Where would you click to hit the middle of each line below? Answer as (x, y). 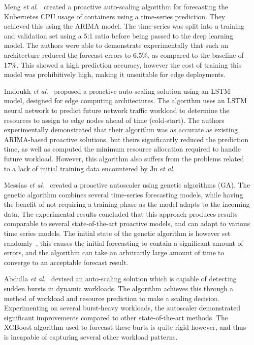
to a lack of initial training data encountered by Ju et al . (89, 168)
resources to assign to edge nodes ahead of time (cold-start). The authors (114, 120)
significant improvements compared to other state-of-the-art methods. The (116, 317)
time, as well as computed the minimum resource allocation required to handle (123, 149)
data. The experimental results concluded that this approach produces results (121, 213)
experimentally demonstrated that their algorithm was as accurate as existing (121, 130)
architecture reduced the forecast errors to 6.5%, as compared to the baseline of (124, 55)
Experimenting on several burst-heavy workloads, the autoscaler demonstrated (122, 308)
